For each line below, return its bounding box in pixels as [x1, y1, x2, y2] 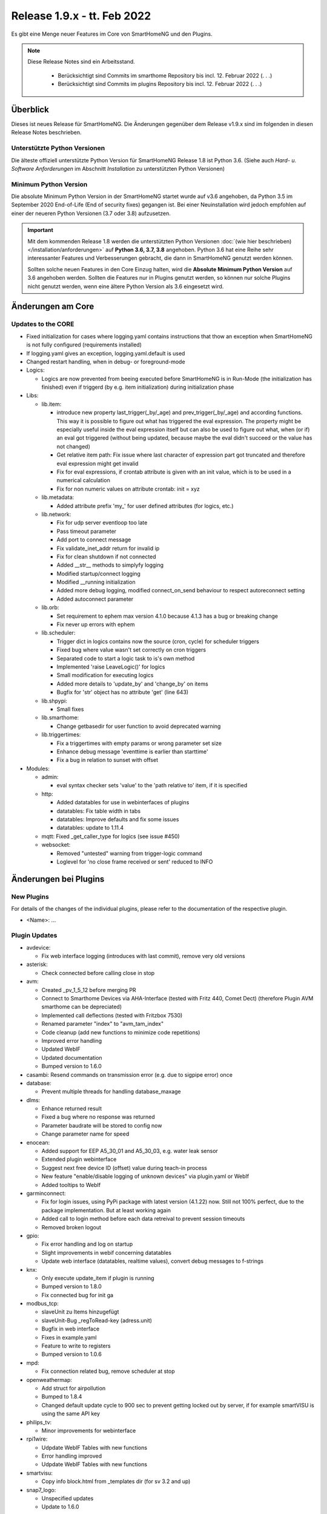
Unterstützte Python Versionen [11, 144, 105, 153]
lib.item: [41, 400, 62, 408]
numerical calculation [56, 477, 110, 484]
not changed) [56, 443, 91, 450]
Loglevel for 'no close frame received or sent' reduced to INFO [56, 858, 213, 865]
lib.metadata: [41, 494, 74, 501]
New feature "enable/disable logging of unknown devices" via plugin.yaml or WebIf [41, 1172, 249, 1180]
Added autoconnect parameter [56, 595, 134, 603]
